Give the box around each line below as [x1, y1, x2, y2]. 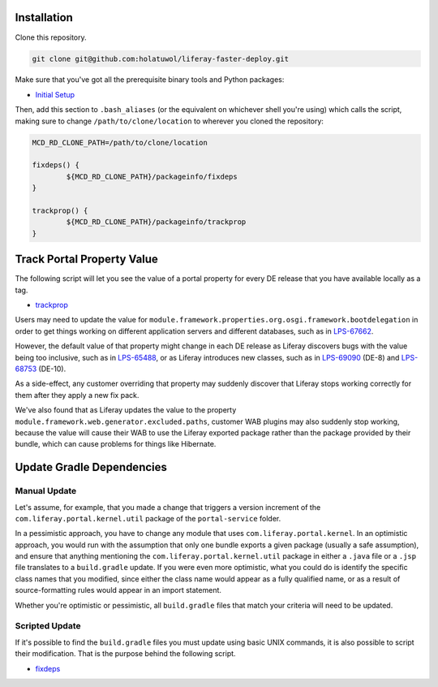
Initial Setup [35, 89, 75, 99]
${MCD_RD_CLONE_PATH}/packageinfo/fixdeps [66, 171, 238, 181]
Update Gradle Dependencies [15, 460, 168, 474]
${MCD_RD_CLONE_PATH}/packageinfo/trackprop [66, 218, 247, 227]
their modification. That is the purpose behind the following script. [15, 649, 236, 659]
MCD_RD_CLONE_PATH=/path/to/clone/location [32, 138, 208, 147]
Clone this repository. [15, 32, 87, 42]
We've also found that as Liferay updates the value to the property [15, 405, 237, 415]
